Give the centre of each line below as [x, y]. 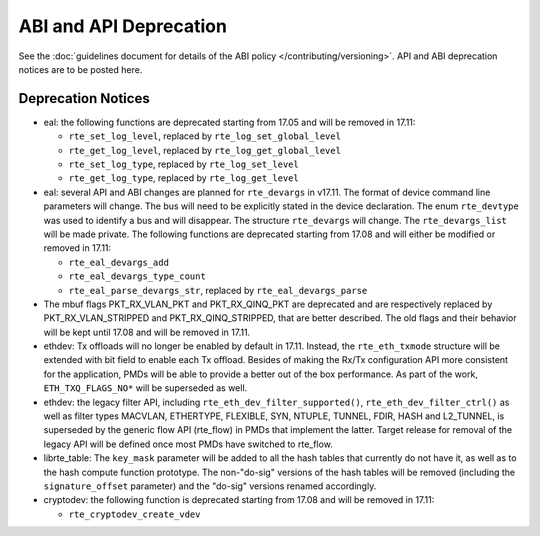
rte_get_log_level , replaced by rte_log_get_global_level [205, 150]
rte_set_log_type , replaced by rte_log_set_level [183, 164]
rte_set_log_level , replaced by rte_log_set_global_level [205, 136]
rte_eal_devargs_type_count [137, 276]
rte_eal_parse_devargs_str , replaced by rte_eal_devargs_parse [218, 290]
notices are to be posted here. [80, 69]
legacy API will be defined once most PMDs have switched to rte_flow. [188, 444]
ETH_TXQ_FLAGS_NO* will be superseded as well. [145, 388]
